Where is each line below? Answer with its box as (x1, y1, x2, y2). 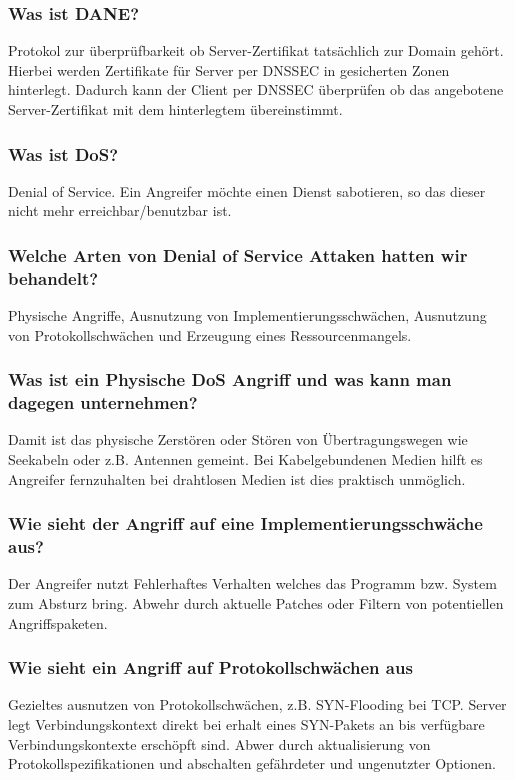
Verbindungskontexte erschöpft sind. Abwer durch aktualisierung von (8, 733, 431, 754)
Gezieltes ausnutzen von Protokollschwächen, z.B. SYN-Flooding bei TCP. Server (8, 694, 507, 715)
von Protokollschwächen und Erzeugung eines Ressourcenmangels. (8, 324, 412, 345)
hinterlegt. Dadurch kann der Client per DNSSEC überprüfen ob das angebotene (8, 79, 504, 100)
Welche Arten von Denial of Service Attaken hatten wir (8, 242, 468, 267)
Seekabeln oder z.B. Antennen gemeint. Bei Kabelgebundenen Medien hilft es (8, 449, 483, 470)
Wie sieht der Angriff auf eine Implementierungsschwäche (8, 511, 483, 536)
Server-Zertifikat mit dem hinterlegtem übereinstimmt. (8, 99, 343, 119)
